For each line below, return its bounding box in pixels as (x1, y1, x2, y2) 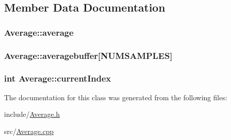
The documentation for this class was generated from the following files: (4, 92, 227, 102)
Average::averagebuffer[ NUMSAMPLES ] (4, 49, 173, 61)
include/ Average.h (4, 109, 60, 119)
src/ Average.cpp (4, 125, 54, 136)
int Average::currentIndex (4, 72, 111, 85)
